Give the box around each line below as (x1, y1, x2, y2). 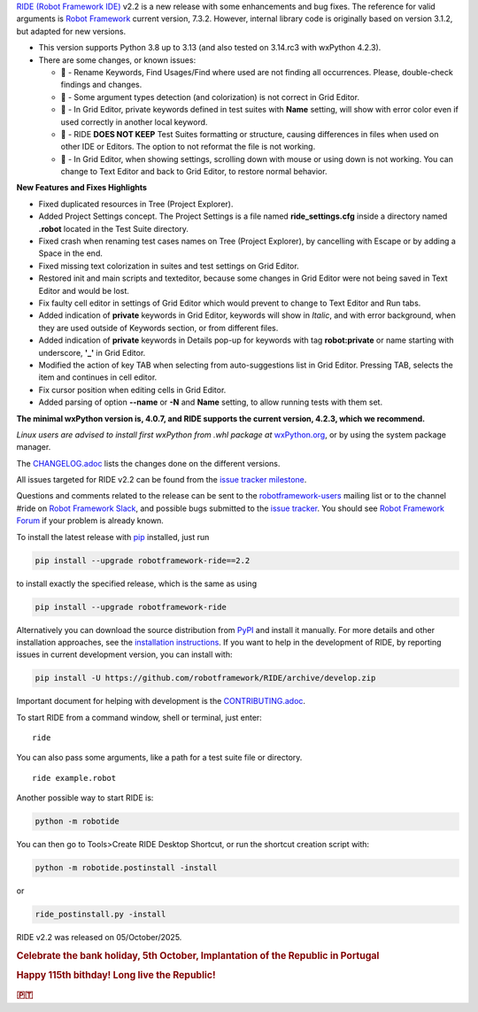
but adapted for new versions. (16, 26, 127, 36)
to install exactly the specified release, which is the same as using (16, 578, 257, 589)
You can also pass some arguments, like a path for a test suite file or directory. (16, 753, 303, 763)
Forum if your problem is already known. (16, 515, 164, 526)
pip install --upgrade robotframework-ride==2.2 (35, 555, 251, 566)
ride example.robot (32, 773, 117, 783)
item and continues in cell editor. (38, 372, 158, 382)
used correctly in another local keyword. (60, 116, 208, 127)
